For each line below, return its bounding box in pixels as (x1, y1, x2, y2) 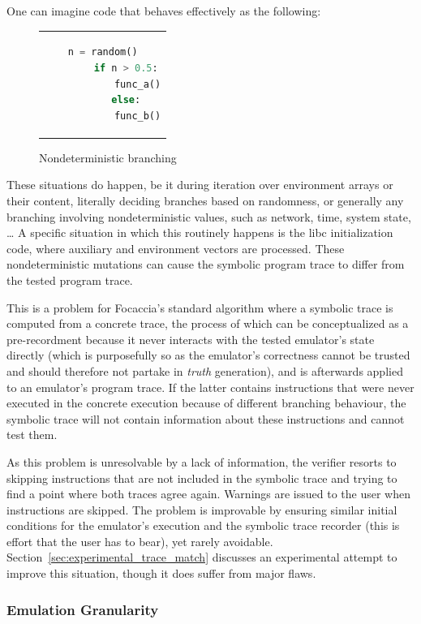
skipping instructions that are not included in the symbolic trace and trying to (6, 469, 397, 486)
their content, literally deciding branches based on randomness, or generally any (6, 192, 404, 209)
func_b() (114, 110, 161, 122)
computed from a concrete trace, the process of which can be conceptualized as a (6, 315, 409, 332)
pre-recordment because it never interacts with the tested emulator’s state (6, 330, 375, 347)
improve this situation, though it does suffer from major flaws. (6, 565, 316, 582)
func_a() (114, 78, 161, 90)
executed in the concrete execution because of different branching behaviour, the (6, 394, 406, 411)
